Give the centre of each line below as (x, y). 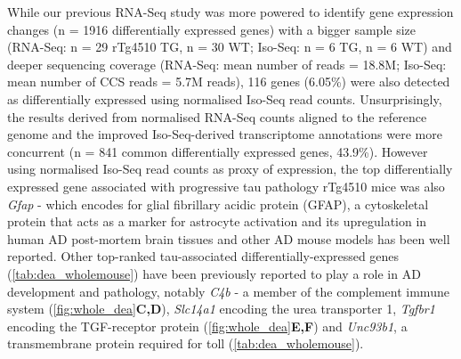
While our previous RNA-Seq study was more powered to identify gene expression (230, 12)
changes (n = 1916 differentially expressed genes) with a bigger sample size (212, 29)
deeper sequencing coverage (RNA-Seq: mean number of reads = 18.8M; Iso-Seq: (227, 64)
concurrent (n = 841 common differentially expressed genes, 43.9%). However (218, 151)
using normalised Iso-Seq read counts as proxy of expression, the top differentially (230, 169)
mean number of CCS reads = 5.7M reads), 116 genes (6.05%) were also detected (229, 82)
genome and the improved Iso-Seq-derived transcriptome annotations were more (225, 134)
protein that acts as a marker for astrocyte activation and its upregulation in (217, 221)
